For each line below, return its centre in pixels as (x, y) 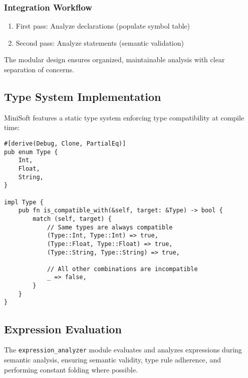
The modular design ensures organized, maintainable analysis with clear (114, 59)
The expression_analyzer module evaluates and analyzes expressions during (123, 350)
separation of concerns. (39, 69)
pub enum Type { (31, 152)
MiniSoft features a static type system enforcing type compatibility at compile (124, 117)
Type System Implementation (83, 96)
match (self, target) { (72, 219)
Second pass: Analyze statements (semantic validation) (100, 42)
